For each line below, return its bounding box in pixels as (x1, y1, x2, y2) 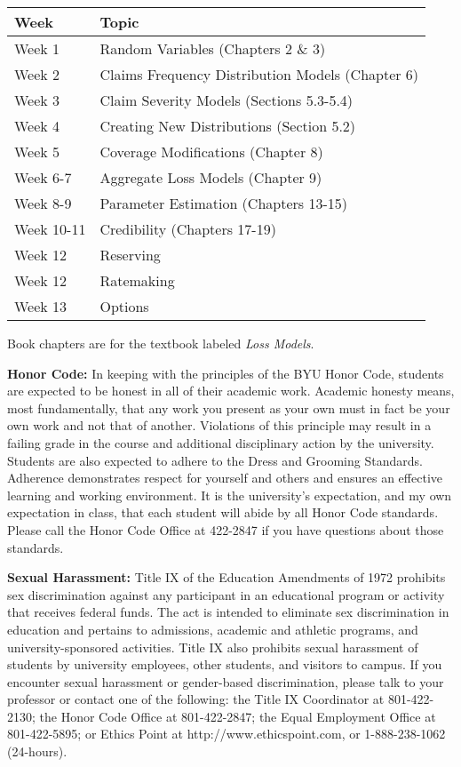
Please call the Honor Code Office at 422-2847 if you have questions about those (7, 520, 444, 539)
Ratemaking (99, 270, 175, 291)
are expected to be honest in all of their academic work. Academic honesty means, (7, 381, 455, 400)
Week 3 (14, 90, 60, 110)
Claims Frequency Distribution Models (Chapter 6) (99, 64, 419, 84)
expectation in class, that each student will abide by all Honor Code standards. (7, 503, 439, 522)
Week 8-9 (14, 193, 72, 213)
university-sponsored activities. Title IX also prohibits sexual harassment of (7, 637, 418, 656)
